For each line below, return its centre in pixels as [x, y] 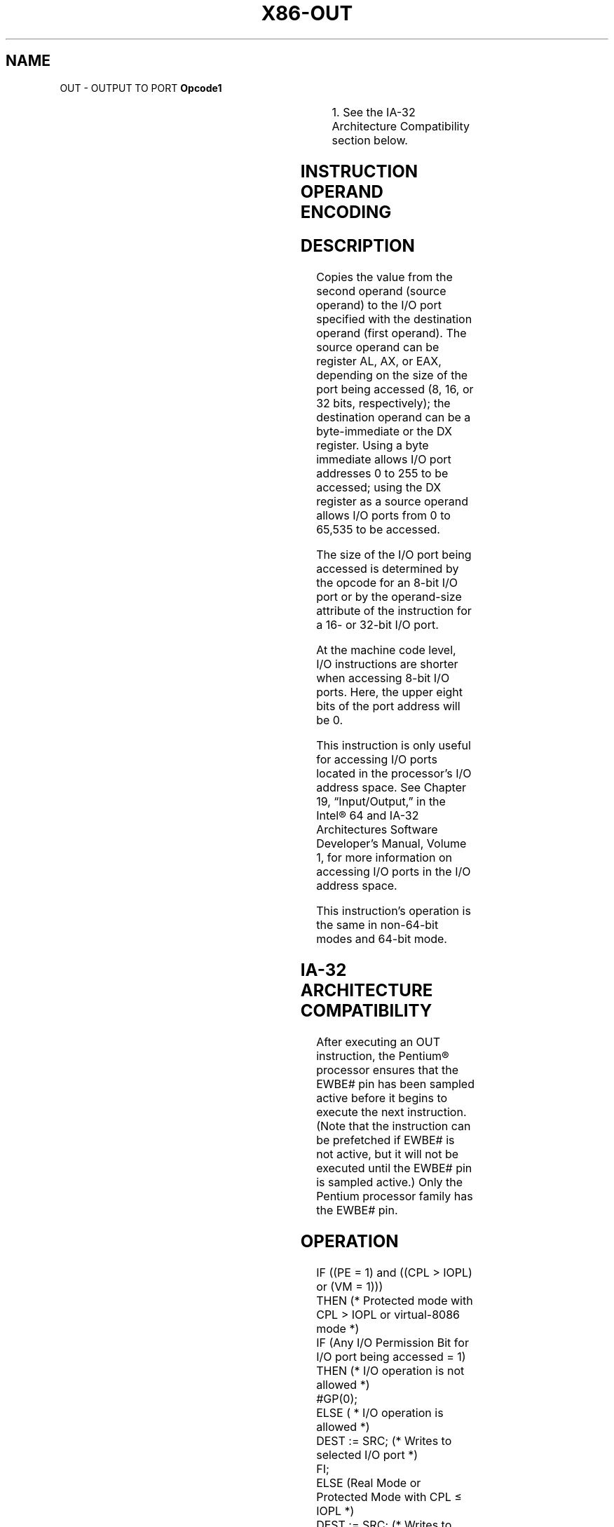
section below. [370, 140]
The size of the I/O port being [394, 555]
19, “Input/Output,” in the [381, 802]
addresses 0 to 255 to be [382, 474]
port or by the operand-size [389, 597]
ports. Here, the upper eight [390, 692]
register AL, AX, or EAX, [379, 361]
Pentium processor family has [395, 1196]
